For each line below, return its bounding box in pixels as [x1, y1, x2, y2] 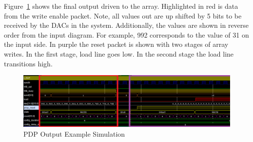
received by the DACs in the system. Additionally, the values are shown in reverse [4, 20, 249, 30]
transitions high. [4, 58, 53, 68]
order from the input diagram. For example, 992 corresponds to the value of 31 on [4, 29, 249, 40]
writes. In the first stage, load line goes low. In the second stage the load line [4, 48, 234, 59]
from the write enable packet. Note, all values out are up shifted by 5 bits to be [4, 10, 242, 20]
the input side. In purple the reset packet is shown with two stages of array [4, 39, 229, 49]
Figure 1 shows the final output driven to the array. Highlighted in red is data [4, 1, 238, 11]
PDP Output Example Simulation [23, 128, 125, 139]
